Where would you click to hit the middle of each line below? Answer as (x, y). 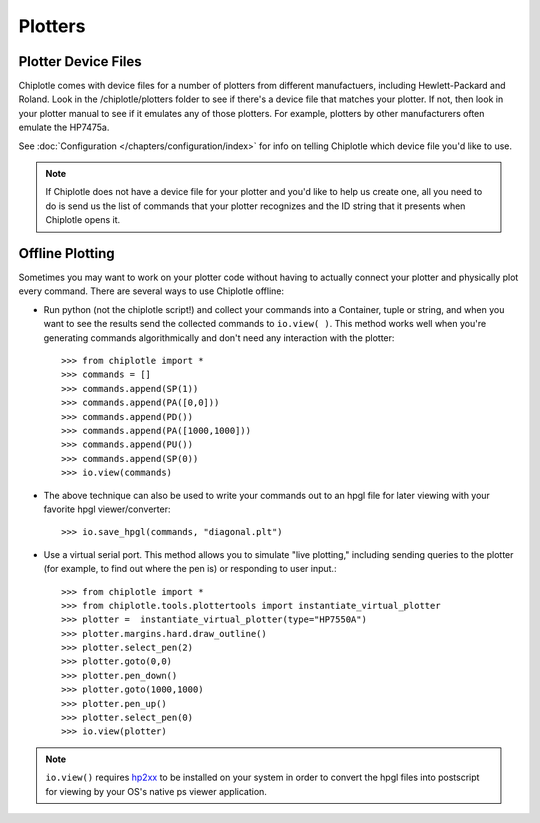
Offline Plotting (66, 253)
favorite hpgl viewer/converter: (107, 509)
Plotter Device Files (80, 61)
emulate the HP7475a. (64, 127)
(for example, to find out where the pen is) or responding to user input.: (190, 569)
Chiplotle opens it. (83, 220)
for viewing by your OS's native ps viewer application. (156, 791)
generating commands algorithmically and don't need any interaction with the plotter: (219, 337)
